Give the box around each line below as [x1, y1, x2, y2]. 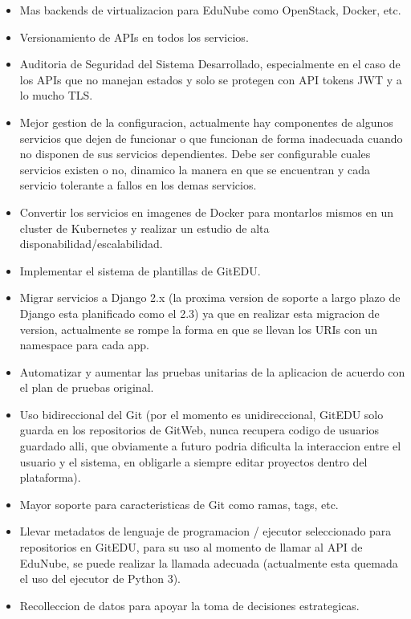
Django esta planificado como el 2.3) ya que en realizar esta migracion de [19, 304, 380, 321]
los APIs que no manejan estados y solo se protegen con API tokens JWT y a [19, 71, 402, 88]
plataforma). [19, 469, 81, 486]
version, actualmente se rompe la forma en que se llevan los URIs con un [19, 320, 377, 337]
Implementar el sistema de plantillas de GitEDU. [19, 262, 261, 279]
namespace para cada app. [19, 336, 149, 353]
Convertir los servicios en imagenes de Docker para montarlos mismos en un [19, 203, 394, 220]
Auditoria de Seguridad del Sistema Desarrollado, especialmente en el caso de [19, 55, 401, 72]
